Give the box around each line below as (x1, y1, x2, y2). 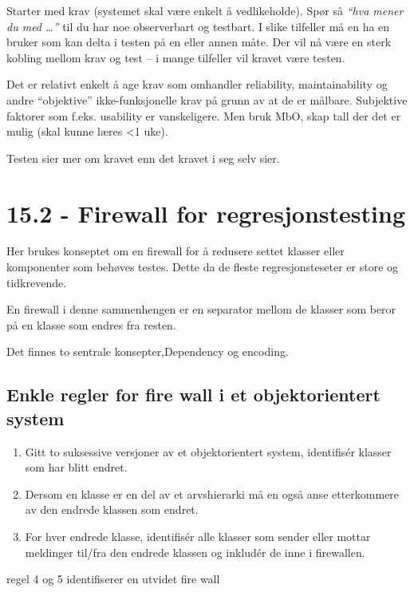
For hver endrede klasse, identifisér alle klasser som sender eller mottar (25, 528, 371, 544)
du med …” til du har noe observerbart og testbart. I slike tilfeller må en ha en (6, 18, 390, 34)
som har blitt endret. (25, 459, 128, 476)
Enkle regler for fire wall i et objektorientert (6, 382, 380, 407)
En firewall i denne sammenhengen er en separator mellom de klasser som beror (6, 301, 396, 318)
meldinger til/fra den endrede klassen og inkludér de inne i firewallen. (25, 543, 365, 560)
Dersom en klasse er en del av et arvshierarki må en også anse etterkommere (25, 485, 400, 502)
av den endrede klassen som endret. (25, 501, 199, 518)
